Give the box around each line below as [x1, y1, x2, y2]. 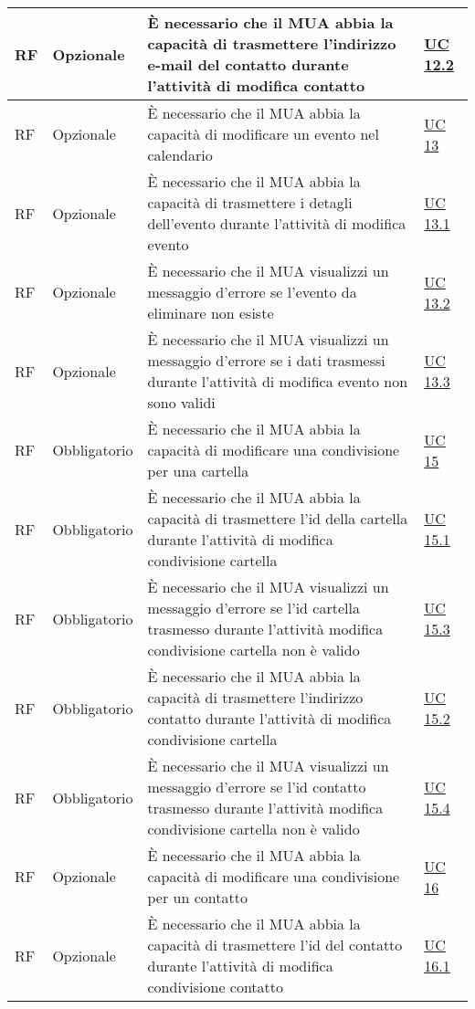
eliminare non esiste [147, 302, 274, 323]
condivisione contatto [147, 976, 284, 997]
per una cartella [147, 460, 249, 481]
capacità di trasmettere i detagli [147, 192, 353, 213]
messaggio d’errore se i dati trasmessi [147, 350, 385, 371]
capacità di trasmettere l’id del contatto [147, 934, 403, 955]
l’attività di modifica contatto [147, 75, 365, 96]
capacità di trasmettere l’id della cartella [147, 508, 408, 529]
